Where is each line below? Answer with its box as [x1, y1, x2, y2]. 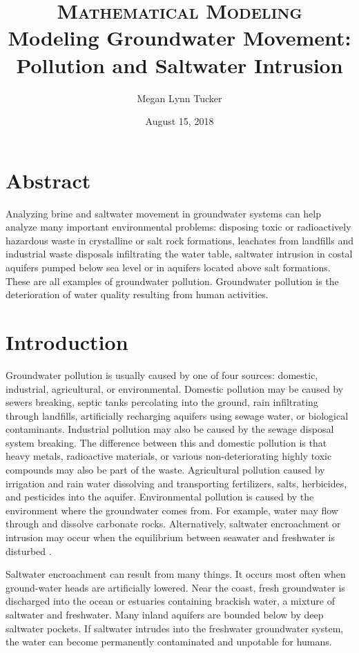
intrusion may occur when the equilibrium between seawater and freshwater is [6, 530, 335, 545]
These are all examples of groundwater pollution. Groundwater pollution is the [6, 273, 339, 288]
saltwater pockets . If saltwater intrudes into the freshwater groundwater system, [6, 621, 344, 635]
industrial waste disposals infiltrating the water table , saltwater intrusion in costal [6, 246, 353, 261]
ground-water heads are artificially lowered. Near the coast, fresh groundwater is [6, 580, 345, 594]
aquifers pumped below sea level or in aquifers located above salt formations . [6, 260, 331, 274]
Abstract [6, 166, 91, 194]
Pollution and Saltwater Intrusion [16, 50, 343, 79]
